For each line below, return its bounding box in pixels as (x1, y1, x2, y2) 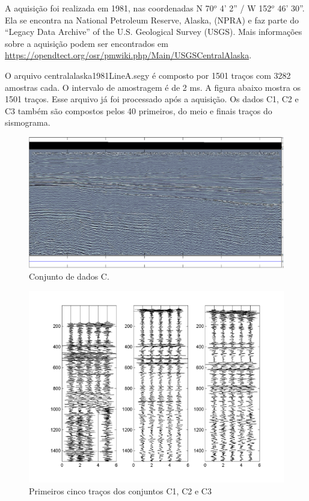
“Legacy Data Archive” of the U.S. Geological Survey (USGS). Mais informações (5, 25, 302, 38)
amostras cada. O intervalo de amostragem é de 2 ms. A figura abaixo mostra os (5, 81, 301, 93)
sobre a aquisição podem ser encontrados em (5, 37, 168, 49)
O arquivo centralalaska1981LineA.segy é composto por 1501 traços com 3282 (5, 69, 291, 81)
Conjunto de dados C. (29, 270, 109, 283)
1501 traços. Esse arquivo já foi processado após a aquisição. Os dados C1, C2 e (5, 93, 299, 105)
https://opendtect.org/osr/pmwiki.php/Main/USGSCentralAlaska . (5, 49, 252, 61)
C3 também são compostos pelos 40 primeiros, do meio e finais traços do (5, 104, 272, 117)
